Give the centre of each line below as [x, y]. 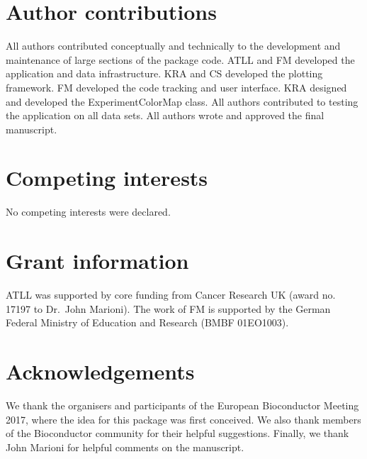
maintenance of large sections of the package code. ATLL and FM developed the [180, 59]
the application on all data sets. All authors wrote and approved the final [165, 115]
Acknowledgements [100, 371]
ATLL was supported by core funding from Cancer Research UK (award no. [171, 295]
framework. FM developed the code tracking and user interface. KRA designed [176, 87]
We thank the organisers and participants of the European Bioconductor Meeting [182, 405]
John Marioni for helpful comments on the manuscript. [125, 447]
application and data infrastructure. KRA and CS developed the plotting [164, 73]
